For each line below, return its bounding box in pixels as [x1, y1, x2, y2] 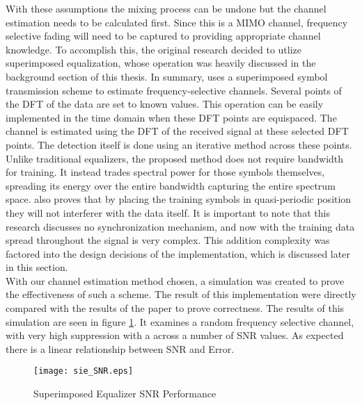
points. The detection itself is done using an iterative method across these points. [6, 137, 352, 151]
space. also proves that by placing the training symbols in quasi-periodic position [6, 192, 352, 206]
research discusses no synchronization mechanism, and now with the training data [6, 219, 355, 233]
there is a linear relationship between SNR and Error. [6, 341, 235, 356]
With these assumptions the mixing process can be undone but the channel [6, 1, 326, 15]
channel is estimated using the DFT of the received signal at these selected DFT [6, 124, 349, 138]
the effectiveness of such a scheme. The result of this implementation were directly [6, 287, 356, 301]
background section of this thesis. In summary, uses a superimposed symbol [6, 69, 328, 83]
